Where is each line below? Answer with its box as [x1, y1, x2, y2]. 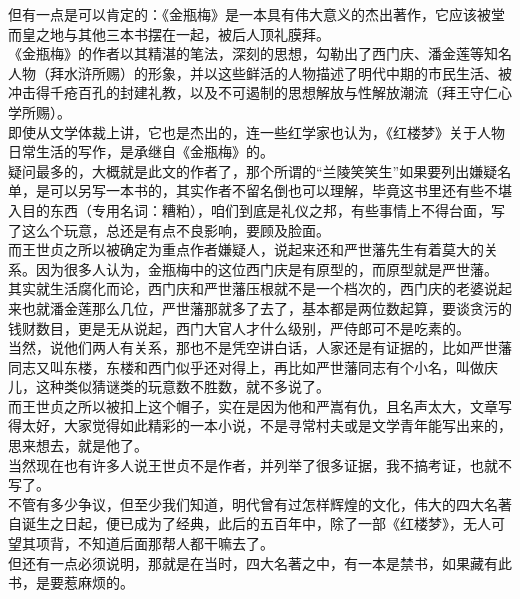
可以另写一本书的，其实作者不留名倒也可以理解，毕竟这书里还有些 [49, 180, 484, 201]
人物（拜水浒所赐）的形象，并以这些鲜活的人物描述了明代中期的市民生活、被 [8, 62, 512, 83]
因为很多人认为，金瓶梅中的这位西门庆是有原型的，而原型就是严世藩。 [35, 258, 498, 279]
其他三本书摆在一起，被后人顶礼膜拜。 [77, 23, 330, 44]
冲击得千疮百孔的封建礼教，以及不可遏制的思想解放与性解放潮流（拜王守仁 [8, 82, 498, 103]
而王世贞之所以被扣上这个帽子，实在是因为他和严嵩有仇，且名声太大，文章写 [8, 395, 512, 416]
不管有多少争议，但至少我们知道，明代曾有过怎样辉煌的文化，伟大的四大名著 [8, 493, 512, 514]
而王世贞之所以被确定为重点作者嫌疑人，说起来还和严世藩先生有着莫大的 [8, 239, 484, 260]
